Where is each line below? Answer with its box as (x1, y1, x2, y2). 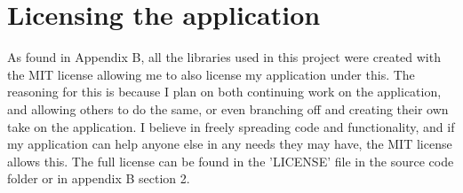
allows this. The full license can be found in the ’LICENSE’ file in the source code (7, 151, 454, 170)
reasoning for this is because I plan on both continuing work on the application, (7, 82, 442, 101)
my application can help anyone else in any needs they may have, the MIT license (7, 135, 452, 153)
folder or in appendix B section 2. (7, 169, 190, 188)
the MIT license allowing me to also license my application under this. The (7, 65, 415, 83)
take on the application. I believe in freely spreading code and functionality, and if (7, 117, 455, 135)
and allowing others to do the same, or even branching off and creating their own (7, 99, 449, 118)
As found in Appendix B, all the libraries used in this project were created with (7, 48, 441, 66)
